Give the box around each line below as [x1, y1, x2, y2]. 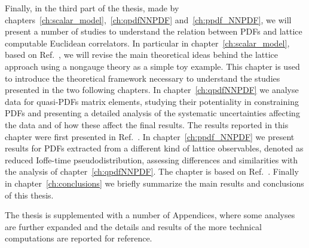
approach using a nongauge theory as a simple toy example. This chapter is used [5, 60, 300, 72]
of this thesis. [5, 188, 54, 201]
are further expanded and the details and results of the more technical [5, 220, 262, 232]
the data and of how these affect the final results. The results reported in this [5, 118, 289, 131]
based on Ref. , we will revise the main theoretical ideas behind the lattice [5, 48, 279, 61]
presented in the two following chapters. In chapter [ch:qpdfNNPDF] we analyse [5, 83, 299, 96]
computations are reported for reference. [5, 232, 152, 244]
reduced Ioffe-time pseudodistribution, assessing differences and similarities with [5, 153, 298, 166]
